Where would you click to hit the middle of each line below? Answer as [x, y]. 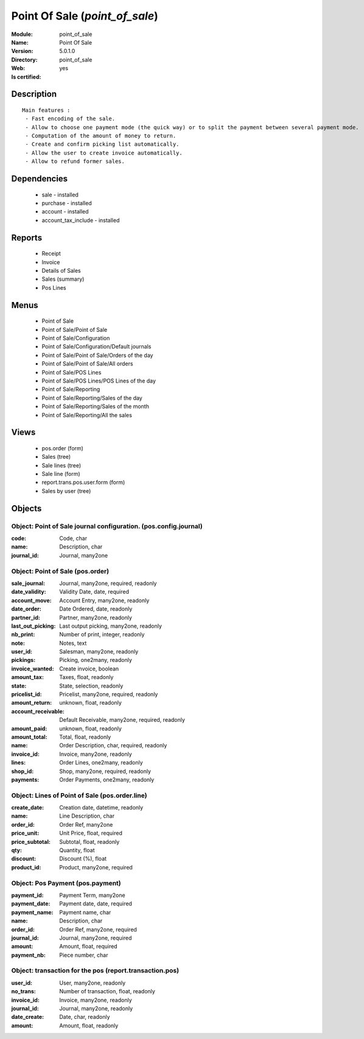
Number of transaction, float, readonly [107, 991]
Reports [27, 238]
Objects [26, 509]
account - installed [65, 212]
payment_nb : [28, 955]
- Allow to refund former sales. [75, 161]
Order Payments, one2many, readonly [107, 779]
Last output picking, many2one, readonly [111, 626]
